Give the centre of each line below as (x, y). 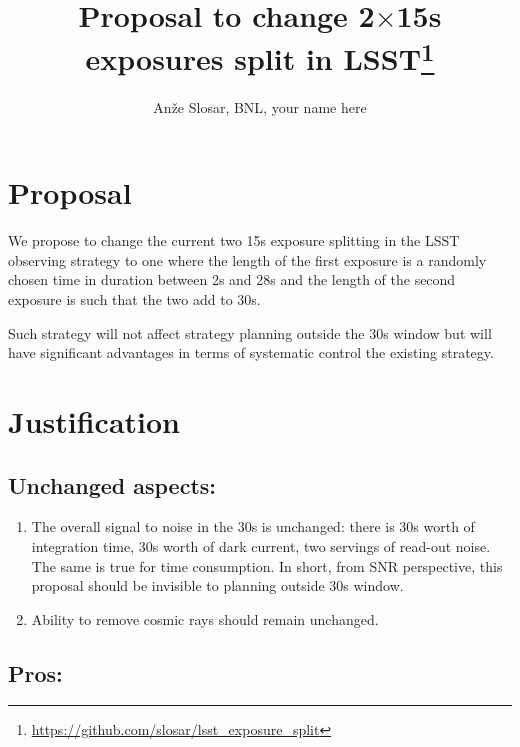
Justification (94, 420)
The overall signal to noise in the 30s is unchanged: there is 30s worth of (253, 526)
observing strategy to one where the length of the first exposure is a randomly (247, 259)
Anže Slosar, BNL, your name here (260, 106)
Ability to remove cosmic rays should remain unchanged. (205, 618)
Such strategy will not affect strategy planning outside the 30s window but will (250, 332)
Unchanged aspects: (112, 484)
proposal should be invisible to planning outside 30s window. (217, 585)
